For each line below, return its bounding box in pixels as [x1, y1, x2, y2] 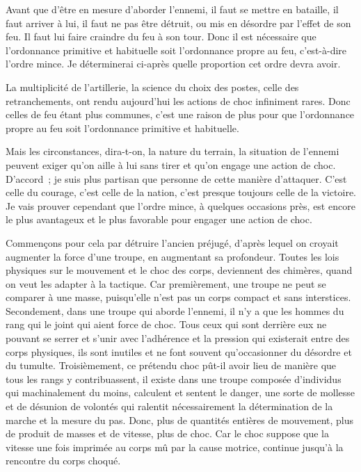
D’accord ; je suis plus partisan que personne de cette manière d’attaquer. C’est [6, 171, 347, 186]
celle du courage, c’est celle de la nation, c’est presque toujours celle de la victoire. [6, 185, 357, 200]
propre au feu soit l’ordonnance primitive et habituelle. [6, 120, 239, 135]
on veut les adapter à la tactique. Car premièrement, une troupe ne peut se [6, 276, 326, 291]
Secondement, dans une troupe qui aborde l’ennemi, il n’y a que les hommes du [6, 303, 344, 318]
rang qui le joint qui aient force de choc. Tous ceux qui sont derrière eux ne [6, 317, 327, 332]
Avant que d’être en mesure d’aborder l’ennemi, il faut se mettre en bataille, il [6, 2, 339, 16]
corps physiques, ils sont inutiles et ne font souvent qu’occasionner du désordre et [6, 344, 352, 359]
